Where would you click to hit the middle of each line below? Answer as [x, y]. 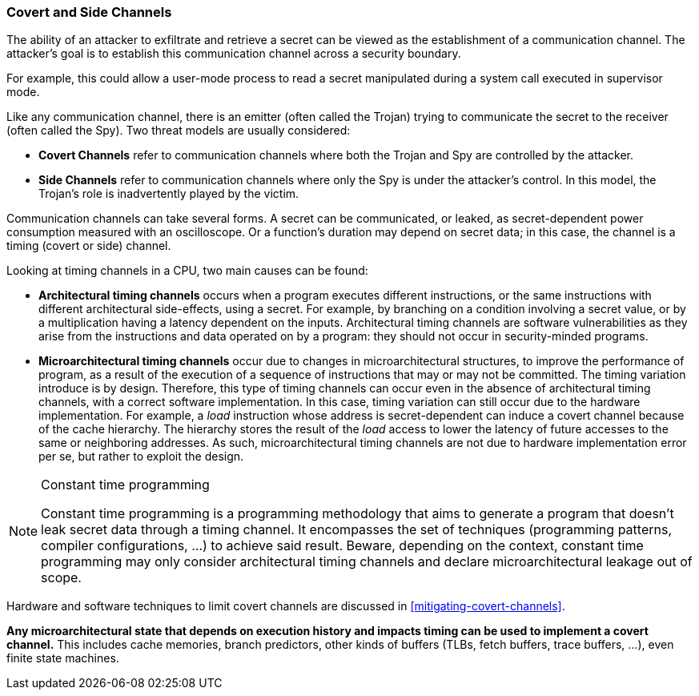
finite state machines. [63, 658]
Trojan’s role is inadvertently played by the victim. [169, 194]
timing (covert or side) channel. [89, 246]
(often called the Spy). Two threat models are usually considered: [179, 131]
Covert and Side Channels [89, 12]
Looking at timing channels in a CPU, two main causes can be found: [187, 271]
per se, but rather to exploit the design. [141, 457]
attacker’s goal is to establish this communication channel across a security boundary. [234, 54]
